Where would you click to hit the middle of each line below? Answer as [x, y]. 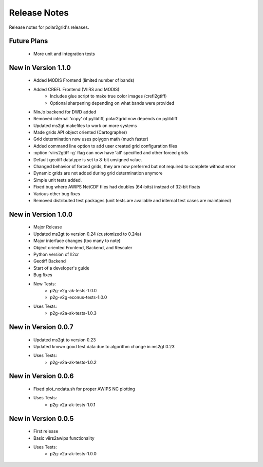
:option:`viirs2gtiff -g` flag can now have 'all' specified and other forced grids [111, 153]
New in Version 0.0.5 [41, 419]
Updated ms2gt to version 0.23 [65, 340]
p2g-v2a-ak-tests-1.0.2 [73, 362]
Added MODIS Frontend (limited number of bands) [84, 80]
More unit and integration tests [64, 54]
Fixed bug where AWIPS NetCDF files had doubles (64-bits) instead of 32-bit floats [117, 187]
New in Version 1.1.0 [40, 67]
